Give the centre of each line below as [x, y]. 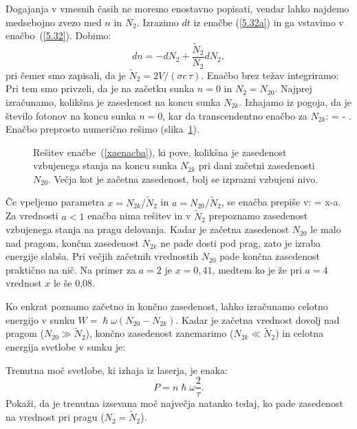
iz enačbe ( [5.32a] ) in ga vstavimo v [269, 22]
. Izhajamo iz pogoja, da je [295, 101]
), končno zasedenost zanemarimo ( [160, 333]
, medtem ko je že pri [257, 269]
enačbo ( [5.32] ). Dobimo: [58, 35]
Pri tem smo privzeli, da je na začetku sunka [100, 88]
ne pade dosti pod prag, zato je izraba [241, 242]
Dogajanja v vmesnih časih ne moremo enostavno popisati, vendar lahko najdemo [177, 8]
